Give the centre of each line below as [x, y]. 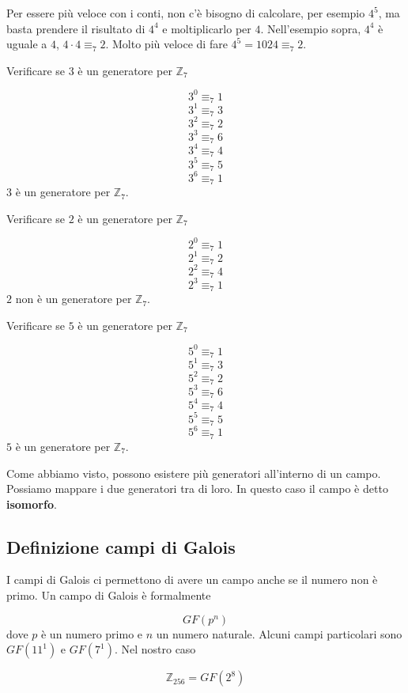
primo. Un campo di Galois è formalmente [109, 595]
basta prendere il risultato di [76, 28]
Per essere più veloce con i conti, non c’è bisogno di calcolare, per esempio [186, 13]
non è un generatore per [74, 299]
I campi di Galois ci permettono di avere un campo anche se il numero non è [192, 579]
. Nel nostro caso [155, 649]
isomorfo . [32, 504]
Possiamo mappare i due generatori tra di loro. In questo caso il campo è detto [197, 489]
